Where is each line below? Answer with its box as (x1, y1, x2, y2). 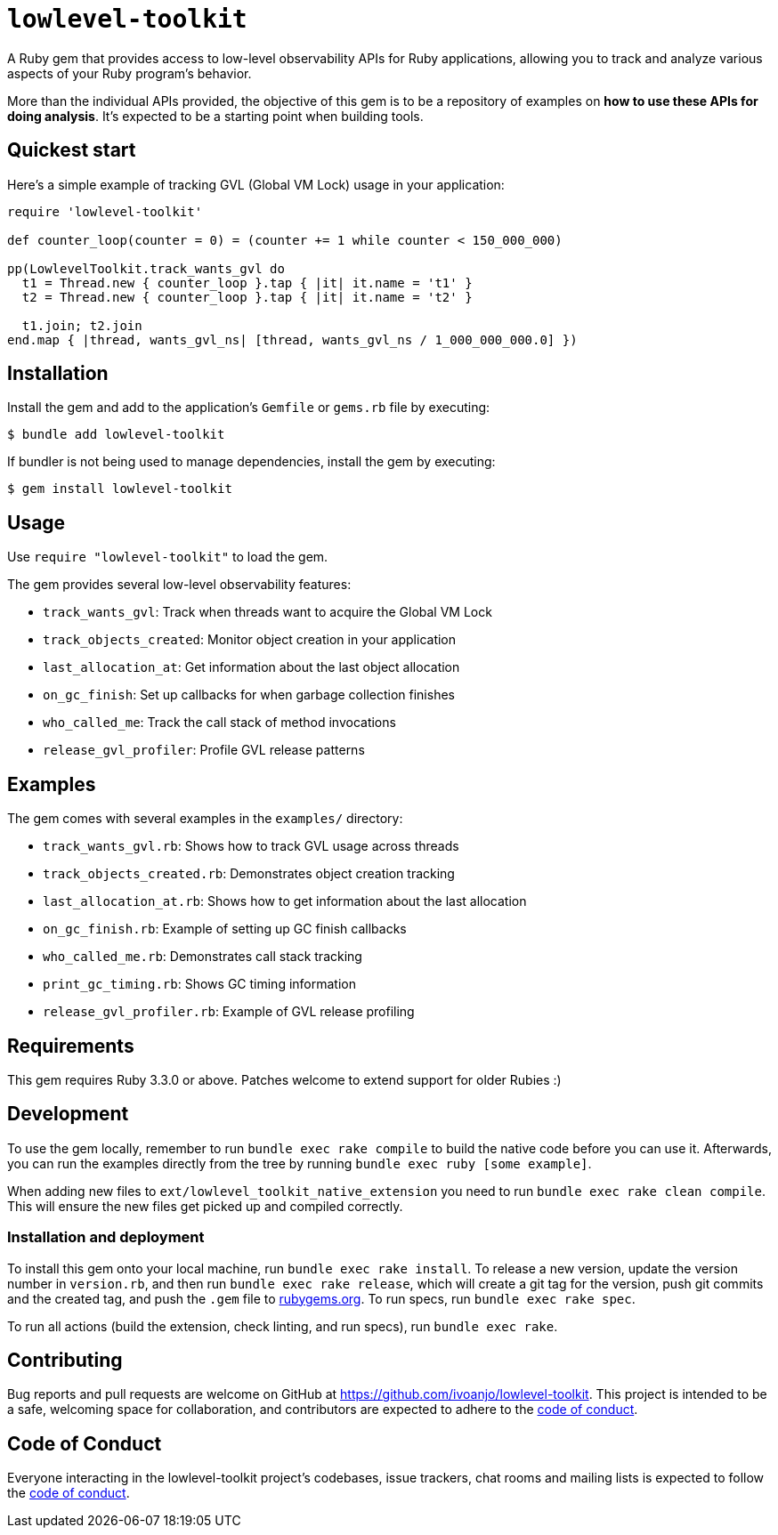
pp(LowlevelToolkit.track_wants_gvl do (7, 261, 285, 276)
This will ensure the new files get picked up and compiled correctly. (7, 1198, 403, 1214)
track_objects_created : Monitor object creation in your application (43, 632, 457, 648)
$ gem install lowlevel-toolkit (7, 481, 232, 497)
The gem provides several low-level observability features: (7, 577, 352, 593)
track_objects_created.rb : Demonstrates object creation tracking (43, 866, 455, 882)
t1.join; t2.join (21, 318, 142, 333)
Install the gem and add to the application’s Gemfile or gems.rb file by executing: (7, 400, 490, 416)
